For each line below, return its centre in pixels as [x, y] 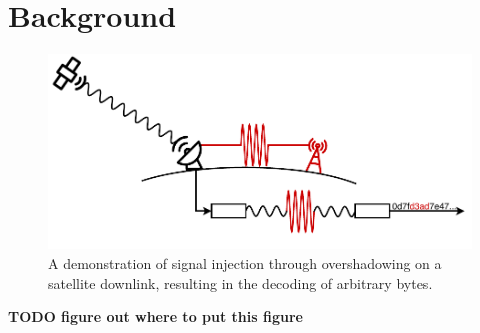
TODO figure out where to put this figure [155, 316]
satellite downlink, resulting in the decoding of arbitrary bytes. [240, 282]
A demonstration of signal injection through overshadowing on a [245, 263]
